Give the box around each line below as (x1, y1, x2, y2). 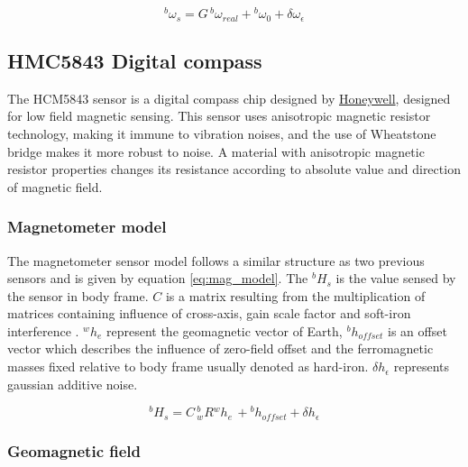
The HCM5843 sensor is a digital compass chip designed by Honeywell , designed (7, 88, 451, 107)
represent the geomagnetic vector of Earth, (106, 321, 343, 340)
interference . (7, 321, 79, 340)
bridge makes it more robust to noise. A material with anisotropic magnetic (7, 142, 425, 160)
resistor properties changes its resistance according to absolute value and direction (7, 160, 461, 179)
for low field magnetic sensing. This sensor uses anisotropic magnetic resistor (7, 106, 431, 125)
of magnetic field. (7, 177, 103, 196)
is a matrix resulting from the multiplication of (165, 286, 426, 305)
